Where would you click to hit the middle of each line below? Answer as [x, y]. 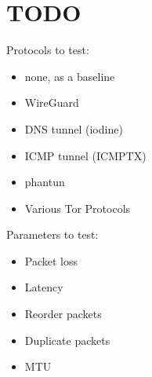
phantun [45, 182]
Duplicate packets [67, 340]
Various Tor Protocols [78, 208]
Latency [44, 287]
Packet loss [51, 260]
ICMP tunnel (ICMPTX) [85, 155]
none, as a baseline [70, 76]
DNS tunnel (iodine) [74, 128]
